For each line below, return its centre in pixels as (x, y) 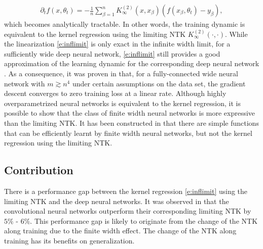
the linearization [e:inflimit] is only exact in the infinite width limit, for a (117, 44)
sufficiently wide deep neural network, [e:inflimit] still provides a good (112, 53)
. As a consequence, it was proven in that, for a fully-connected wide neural (121, 73)
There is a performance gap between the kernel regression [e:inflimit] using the (126, 191)
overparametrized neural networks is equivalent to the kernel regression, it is (122, 103)
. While (236, 34)
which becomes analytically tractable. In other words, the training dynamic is (125, 24)
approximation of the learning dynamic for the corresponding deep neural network (132, 63)
